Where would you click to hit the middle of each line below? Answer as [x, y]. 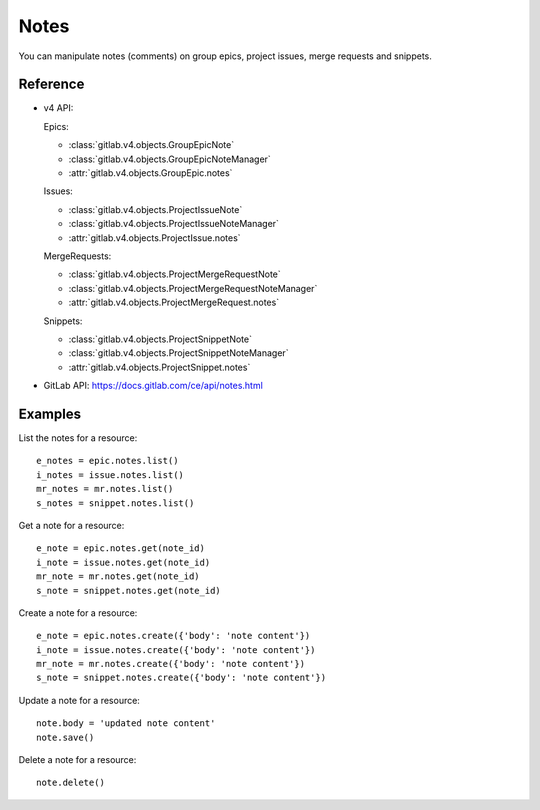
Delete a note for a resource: [77, 760]
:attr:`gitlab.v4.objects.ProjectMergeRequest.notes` [174, 302]
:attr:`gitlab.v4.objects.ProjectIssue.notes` [154, 237]
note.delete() [70, 783]
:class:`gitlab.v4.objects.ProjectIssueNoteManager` [174, 224]
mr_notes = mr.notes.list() [105, 489]
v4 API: [58, 108]
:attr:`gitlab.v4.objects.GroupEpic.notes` [150, 173]
